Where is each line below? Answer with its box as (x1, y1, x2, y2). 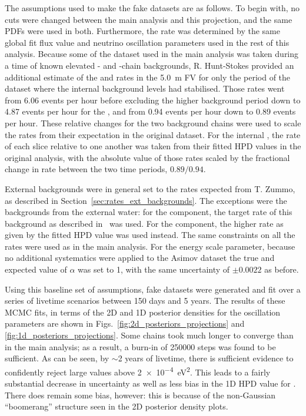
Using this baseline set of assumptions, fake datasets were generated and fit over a (5, 283, 301, 295)
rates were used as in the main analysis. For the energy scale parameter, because (5, 240, 295, 252)
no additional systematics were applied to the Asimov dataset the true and (5, 251, 275, 264)
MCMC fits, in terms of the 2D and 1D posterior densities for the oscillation (5, 306, 281, 318)
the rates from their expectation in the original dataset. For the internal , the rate (5, 128, 301, 140)
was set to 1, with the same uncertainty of (78, 263, 230, 276)
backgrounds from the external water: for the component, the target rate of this (5, 206, 292, 218)
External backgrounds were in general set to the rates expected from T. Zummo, (5, 182, 295, 194)
